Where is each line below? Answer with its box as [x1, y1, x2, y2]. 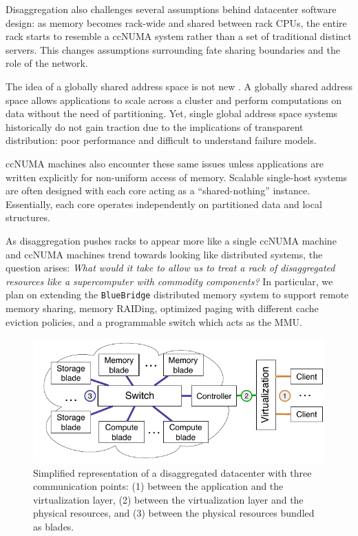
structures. [6, 210, 50, 225]
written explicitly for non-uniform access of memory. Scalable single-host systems [6, 169, 348, 184]
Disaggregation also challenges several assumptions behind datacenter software [6, 2, 337, 16]
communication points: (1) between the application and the [33, 479, 284, 493]
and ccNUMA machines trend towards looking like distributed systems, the [6, 247, 323, 261]
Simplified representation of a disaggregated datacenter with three [33, 465, 312, 480]
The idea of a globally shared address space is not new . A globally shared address [6, 79, 352, 93]
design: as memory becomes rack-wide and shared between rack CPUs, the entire [6, 15, 347, 30]
